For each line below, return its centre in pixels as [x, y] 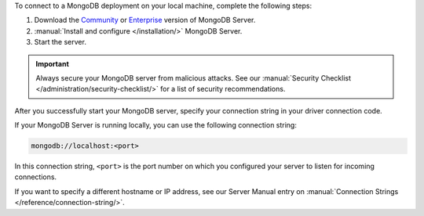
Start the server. [60, 42]
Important [53, 63]
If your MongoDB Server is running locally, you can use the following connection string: [156, 125]
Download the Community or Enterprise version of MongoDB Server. [145, 20]
